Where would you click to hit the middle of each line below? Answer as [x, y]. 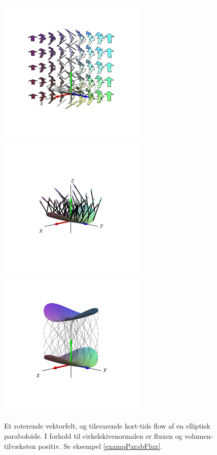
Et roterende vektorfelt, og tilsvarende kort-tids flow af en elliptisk [107, 426]
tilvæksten [20, 446]
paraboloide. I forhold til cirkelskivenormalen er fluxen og [93, 436]
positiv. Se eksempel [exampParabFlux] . [100, 446]
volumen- [199, 436]
